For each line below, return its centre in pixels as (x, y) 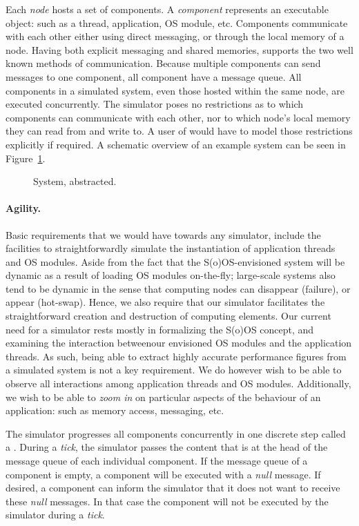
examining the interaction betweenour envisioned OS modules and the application (179, 343)
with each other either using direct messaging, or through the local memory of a (175, 36)
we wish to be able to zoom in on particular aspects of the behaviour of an (163, 397)
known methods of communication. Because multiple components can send (163, 63)
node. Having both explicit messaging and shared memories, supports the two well (179, 49)
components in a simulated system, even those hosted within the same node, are (175, 90)
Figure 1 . (26, 158)
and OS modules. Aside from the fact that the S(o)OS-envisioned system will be (175, 261)
